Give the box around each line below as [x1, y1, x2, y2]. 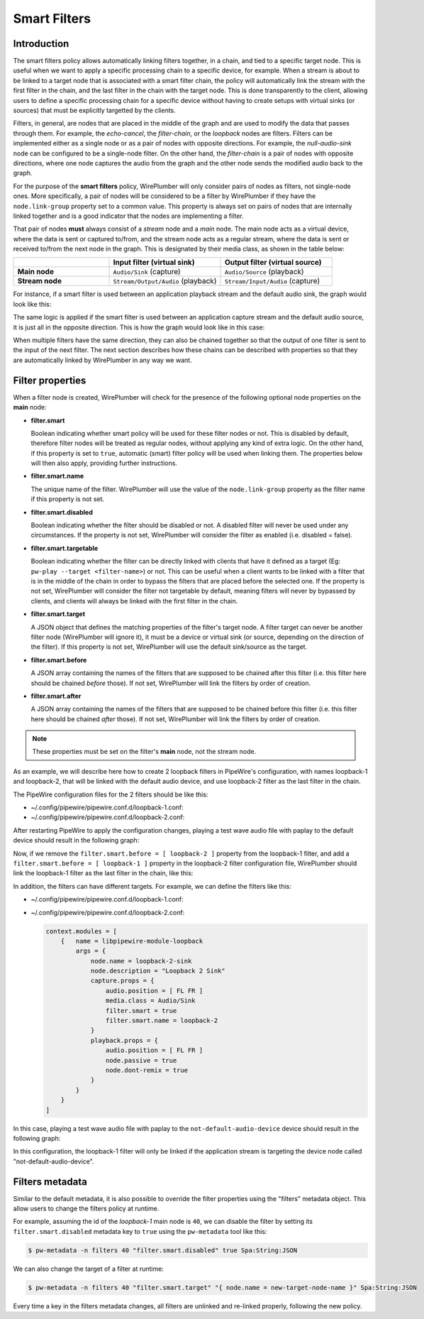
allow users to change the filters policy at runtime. [13, 1204, 160, 1213]
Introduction [13, 38, 69, 50]
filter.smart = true [105, 1007, 177, 1014]
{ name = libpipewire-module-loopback [60, 937, 203, 945]
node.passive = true [105, 1056, 177, 1064]
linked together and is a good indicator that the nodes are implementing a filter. [13, 212, 244, 220]
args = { [75, 947, 106, 955]
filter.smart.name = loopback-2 [105, 1017, 218, 1025]
